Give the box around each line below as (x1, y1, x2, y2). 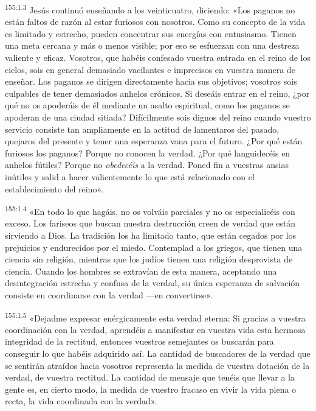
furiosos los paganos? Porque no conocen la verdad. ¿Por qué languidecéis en (5, 146, 290, 159)
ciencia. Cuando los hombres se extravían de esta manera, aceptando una (5, 264, 277, 277)
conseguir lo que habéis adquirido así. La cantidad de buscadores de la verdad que (5, 347, 311, 359)
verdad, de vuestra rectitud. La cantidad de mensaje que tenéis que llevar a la (5, 371, 295, 384)
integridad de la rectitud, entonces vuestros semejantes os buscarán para (5, 335, 274, 348)
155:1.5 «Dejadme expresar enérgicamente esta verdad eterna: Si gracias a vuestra (5, 309, 306, 324)
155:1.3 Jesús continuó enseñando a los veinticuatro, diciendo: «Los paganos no (5, 2, 295, 16)
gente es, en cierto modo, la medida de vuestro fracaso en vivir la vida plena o (5, 382, 297, 395)
